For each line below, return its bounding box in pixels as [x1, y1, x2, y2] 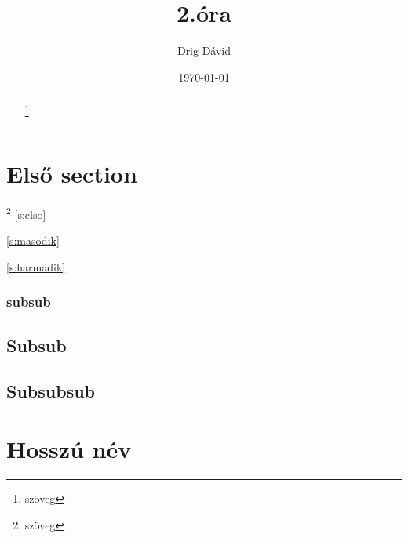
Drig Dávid [177, 42, 231, 59]
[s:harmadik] [6, 258, 66, 274]
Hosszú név [6, 432, 132, 464]
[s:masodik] [6, 232, 60, 249]
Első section [6, 158, 137, 189]
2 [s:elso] [6, 203, 46, 222]
